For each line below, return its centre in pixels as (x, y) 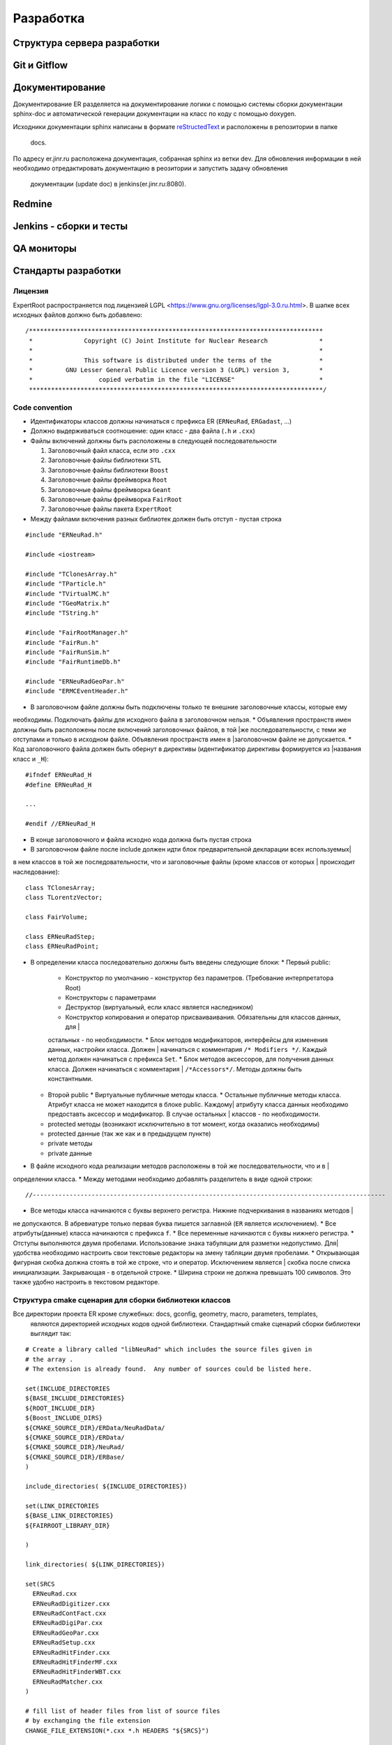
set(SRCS (40, 1584)
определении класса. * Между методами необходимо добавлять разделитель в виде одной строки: (163, 1179)
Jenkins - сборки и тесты (70, 227)
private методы (70, 1143)
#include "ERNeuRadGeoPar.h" (75, 682)
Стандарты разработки (67, 271)
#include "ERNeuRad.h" (64, 535)
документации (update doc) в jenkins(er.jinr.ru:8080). (108, 184)
